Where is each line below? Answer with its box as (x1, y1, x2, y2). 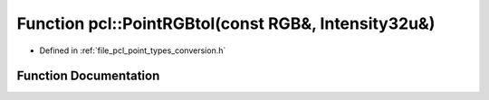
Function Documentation (16, 68, 160, 84)
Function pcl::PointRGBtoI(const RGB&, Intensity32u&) (16, 14, 436, 33)
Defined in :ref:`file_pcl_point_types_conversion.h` (39, 45, 226, 56)
